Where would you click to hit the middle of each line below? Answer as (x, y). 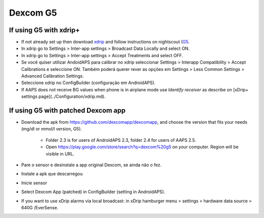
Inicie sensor (34, 183)
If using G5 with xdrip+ (44, 30)
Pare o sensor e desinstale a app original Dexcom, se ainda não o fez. (91, 165)
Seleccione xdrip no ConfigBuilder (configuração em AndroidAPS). (88, 83)
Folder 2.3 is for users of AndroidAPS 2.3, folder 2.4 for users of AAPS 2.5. (121, 140)
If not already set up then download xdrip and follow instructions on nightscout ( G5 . (105, 42)
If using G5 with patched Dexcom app (67, 110)
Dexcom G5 (33, 13)
